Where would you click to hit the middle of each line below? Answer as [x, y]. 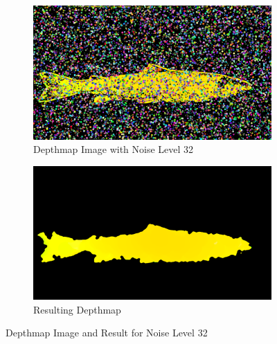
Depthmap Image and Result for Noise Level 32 [107, 333]
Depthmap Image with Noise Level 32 [114, 149]
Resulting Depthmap [77, 309]
